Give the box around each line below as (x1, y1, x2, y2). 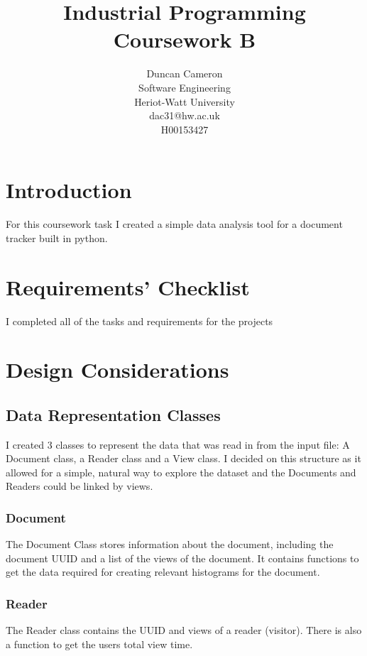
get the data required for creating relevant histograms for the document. (6, 564, 320, 579)
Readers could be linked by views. (6, 479, 153, 493)
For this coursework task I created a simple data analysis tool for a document (6, 217, 343, 231)
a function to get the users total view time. (6, 636, 193, 651)
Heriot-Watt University (134, 94, 235, 109)
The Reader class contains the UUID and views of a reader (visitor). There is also (6, 623, 362, 638)
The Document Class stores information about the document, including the (6, 537, 334, 552)
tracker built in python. (6, 230, 108, 245)
